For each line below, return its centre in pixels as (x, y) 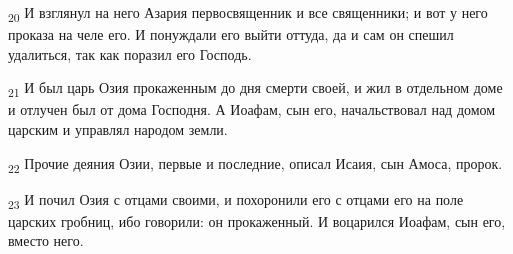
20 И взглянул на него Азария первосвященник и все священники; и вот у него (248, 13)
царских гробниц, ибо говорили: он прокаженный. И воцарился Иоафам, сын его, (257, 220)
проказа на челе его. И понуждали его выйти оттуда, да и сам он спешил (231, 34)
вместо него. (46, 240)
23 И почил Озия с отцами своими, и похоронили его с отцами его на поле (236, 200)
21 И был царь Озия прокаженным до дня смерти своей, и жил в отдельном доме (255, 89)
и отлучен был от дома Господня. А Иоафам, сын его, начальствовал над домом (252, 109)
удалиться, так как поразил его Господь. (130, 53)
